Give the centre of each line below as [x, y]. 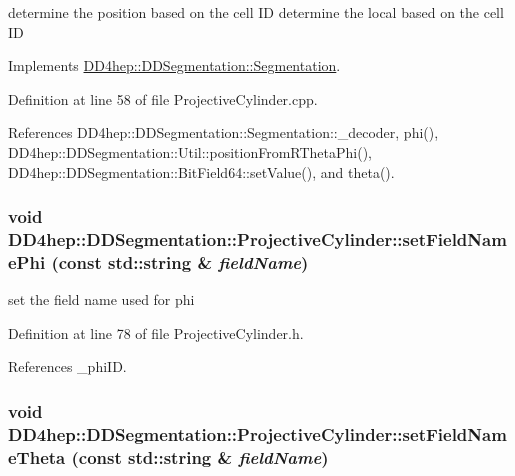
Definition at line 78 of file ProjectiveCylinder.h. [156, 332]
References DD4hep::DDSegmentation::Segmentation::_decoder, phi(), [223, 132]
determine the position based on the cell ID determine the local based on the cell [256, 12]
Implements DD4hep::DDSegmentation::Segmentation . [174, 65]
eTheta [37, 456]
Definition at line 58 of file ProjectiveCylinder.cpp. [163, 98]
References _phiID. [67, 366]
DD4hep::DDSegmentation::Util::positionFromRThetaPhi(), [190, 151]
